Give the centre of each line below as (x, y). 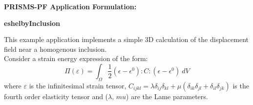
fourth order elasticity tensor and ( (56, 96)
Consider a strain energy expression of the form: (76, 58)
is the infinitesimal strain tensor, (78, 85)
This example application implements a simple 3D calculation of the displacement (126, 39)
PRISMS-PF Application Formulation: (70, 6)
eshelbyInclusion (32, 23)
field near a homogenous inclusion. (55, 49)
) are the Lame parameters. (167, 96)
